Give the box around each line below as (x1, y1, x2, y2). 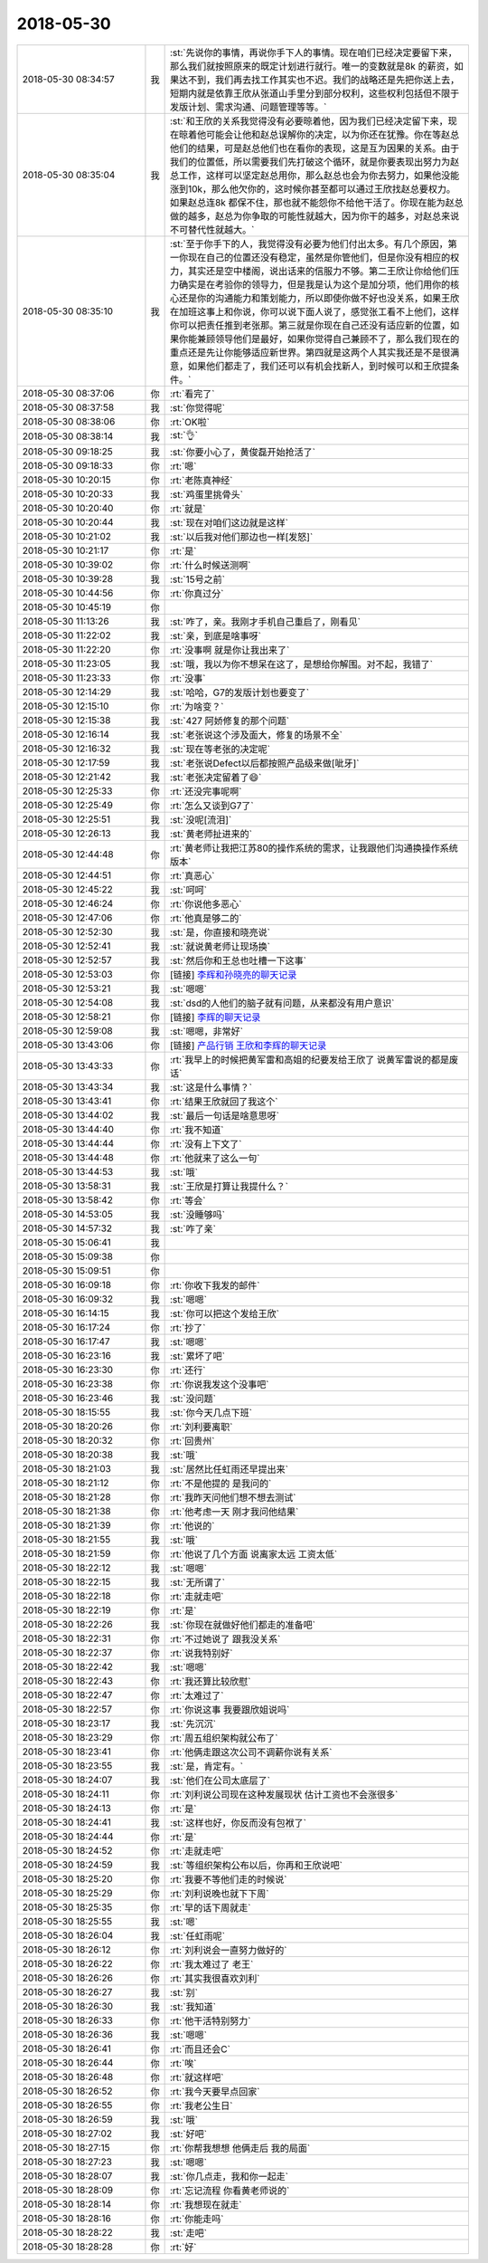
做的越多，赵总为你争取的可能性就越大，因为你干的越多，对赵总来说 (169, 209, 460, 222)
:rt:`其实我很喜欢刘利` (169, 1972, 261, 1984)
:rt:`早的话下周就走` (169, 1901, 252, 1914)
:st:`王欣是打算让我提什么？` (169, 1179, 289, 1192)
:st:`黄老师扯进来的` (169, 827, 253, 840)
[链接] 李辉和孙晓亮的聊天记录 (169, 969, 297, 981)
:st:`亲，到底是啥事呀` (169, 629, 262, 642)
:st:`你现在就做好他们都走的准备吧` (169, 1618, 316, 1631)
